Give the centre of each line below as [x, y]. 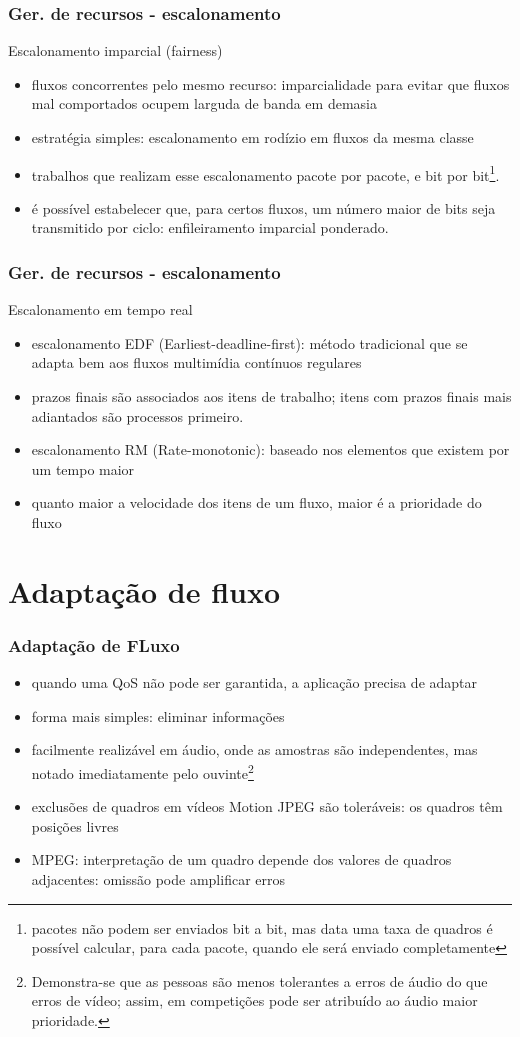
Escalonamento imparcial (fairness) [115, 50]
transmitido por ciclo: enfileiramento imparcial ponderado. [210, 227]
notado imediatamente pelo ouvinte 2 [142, 771]
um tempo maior [83, 468]
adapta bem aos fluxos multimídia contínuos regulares [196, 362]
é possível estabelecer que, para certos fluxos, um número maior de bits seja [263, 207]
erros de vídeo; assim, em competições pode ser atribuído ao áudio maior [254, 1000]
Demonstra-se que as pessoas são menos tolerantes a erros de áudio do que [259, 980]
